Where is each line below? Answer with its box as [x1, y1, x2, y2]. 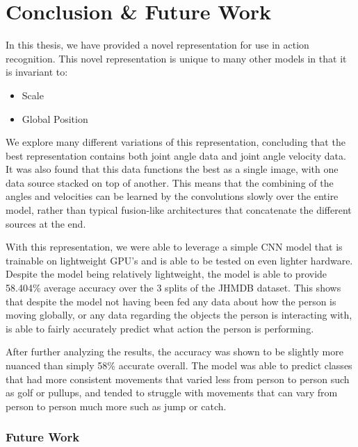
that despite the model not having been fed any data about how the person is [6, 294, 336, 308]
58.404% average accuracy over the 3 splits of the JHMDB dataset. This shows [6, 280, 341, 295]
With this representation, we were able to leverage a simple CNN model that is [6, 239, 343, 254]
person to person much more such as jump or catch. [6, 398, 227, 413]
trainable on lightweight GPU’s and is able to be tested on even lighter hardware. [6, 253, 353, 267]
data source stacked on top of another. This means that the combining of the [6, 175, 334, 189]
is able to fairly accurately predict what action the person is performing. [6, 321, 314, 335]
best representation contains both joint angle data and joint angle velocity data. [6, 148, 346, 162]
